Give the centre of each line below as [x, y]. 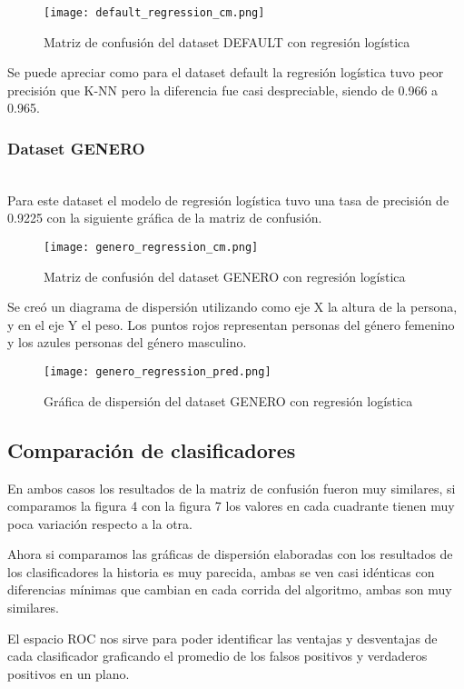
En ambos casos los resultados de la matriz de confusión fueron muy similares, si [232, 488]
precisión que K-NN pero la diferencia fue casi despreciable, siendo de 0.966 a [223, 90]
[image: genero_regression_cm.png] [151, 248]
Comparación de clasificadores [152, 449]
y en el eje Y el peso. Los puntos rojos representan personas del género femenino [231, 324]
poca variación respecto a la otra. [100, 523]
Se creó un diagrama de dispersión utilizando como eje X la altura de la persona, [232, 307]
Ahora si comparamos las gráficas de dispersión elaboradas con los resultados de [230, 554]
